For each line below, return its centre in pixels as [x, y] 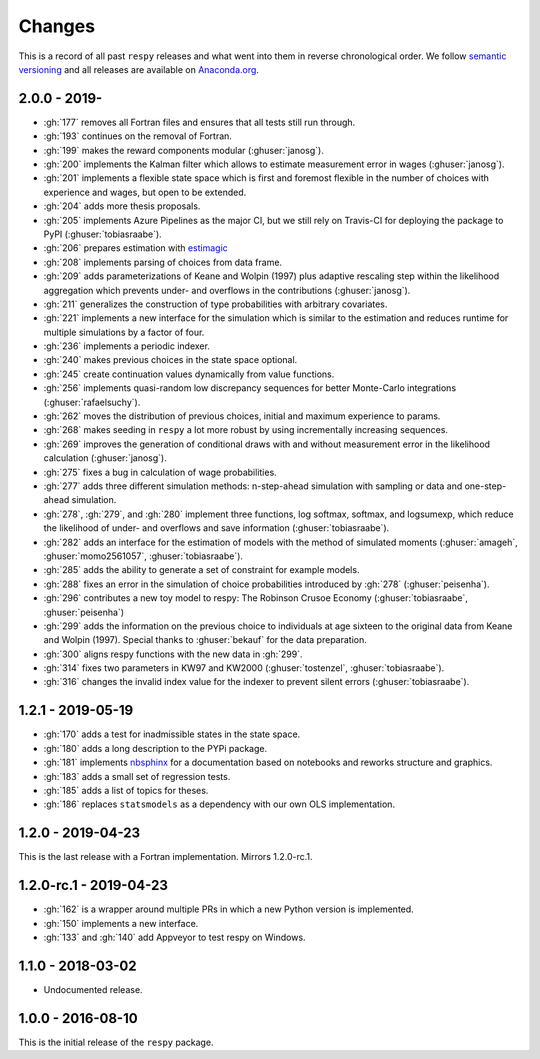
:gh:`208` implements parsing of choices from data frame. [163, 262]
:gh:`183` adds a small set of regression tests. [137, 776]
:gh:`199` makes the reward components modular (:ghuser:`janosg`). [183, 150]
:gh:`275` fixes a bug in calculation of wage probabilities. [160, 472]
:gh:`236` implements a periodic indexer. [126, 346]
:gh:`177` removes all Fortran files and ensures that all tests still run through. [199, 122]
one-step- [485, 486]
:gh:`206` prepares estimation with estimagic [136, 248]
